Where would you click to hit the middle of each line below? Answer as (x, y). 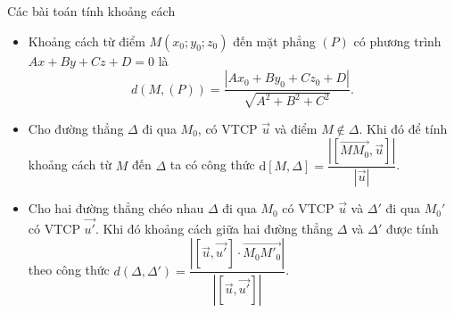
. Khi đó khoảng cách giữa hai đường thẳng (214, 228)
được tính (412, 228)
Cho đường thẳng (76, 128)
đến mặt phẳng (274, 41)
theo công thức (69, 270)
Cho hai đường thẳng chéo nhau (116, 208)
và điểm (296, 128)
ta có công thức (212, 165)
